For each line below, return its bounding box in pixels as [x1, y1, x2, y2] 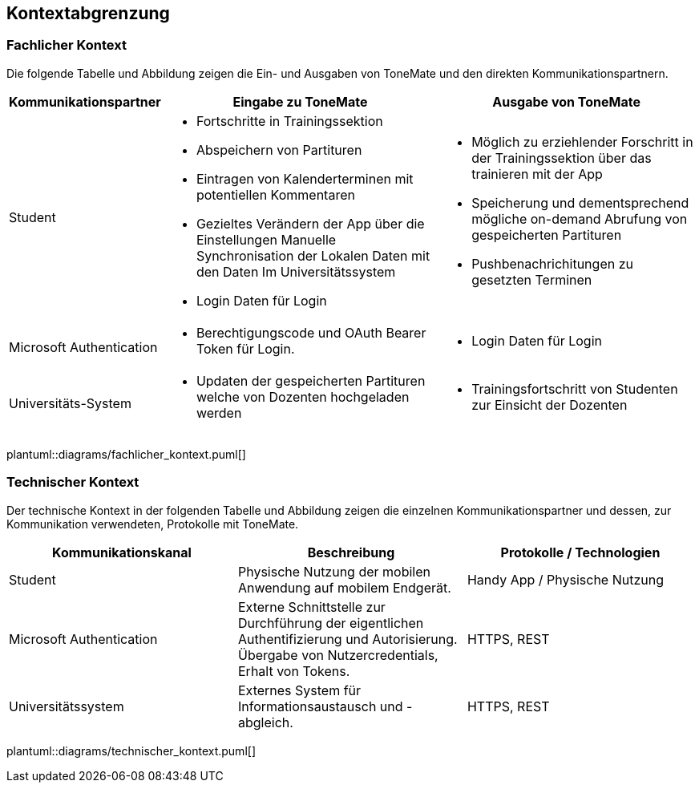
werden [196, 404, 242, 421]
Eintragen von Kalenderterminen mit [196, 170, 414, 187]
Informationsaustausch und [237, 698, 403, 714]
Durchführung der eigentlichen [237, 614, 424, 631]
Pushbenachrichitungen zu [471, 255, 633, 272]
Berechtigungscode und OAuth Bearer [196, 324, 426, 341]
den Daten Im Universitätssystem [196, 263, 396, 280]
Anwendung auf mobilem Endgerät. [237, 579, 451, 596]
